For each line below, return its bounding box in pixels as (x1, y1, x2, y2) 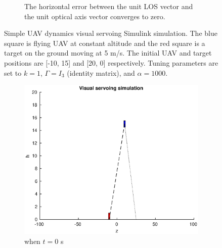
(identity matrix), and (67, 67, 135, 78)
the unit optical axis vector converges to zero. (24, 11, 165, 21)
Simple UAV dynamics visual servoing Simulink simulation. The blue (4, 28, 217, 38)
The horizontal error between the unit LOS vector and (24, 1, 193, 11)
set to (4, 67, 22, 78)
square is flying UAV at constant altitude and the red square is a (4, 37, 205, 48)
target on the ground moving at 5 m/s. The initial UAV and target (4, 47, 212, 58)
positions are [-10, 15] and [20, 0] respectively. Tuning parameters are (4, 57, 218, 68)
